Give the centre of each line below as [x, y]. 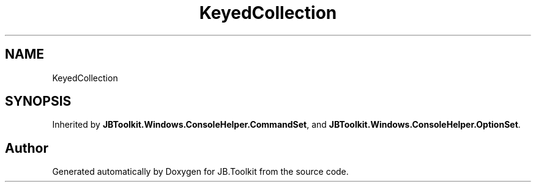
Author [27, 148]
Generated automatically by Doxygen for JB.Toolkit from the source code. [200, 172]
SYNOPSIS [38, 101]
